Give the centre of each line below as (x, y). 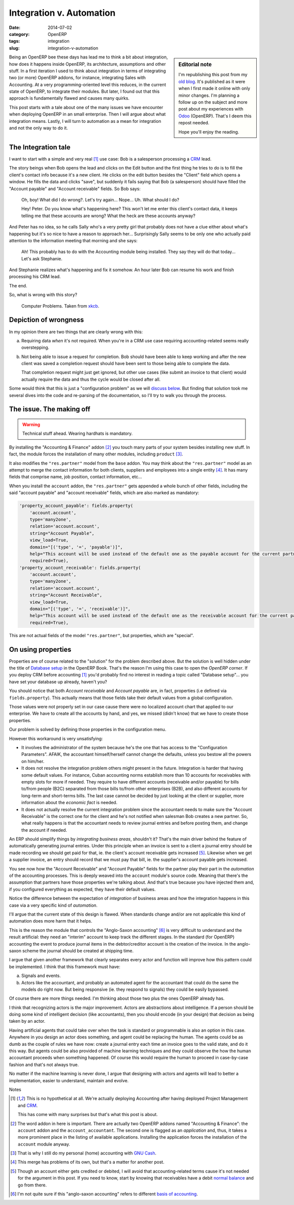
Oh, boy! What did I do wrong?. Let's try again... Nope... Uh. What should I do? (100, 199)
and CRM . (28, 1105)
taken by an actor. (27, 1021)
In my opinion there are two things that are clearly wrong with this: (76, 332)
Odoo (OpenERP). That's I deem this (215, 116)
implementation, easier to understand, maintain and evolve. (69, 1080)
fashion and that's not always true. (44, 1065)
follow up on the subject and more (213, 102)
